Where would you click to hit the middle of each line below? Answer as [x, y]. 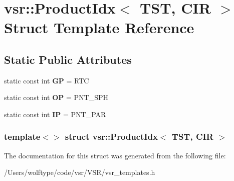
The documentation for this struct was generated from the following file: [115, 155]
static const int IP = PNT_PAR [55, 114]
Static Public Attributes [68, 59]
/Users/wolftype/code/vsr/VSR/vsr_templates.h [80, 172]
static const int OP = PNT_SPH [56, 97]
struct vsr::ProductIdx [111, 137]
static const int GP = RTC [47, 80]
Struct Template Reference [99, 27]
